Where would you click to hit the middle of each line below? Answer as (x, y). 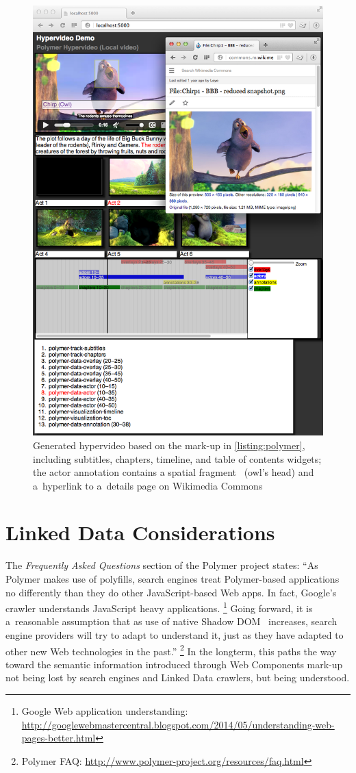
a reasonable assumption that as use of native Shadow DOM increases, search (171, 621)
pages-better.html (59, 738)
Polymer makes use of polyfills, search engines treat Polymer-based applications (173, 579)
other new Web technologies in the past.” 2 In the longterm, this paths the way (171, 650)
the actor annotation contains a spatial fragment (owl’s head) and (174, 472)
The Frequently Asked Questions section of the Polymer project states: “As (162, 565)
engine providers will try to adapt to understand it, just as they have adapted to (175, 635)
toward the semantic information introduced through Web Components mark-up (174, 664)
